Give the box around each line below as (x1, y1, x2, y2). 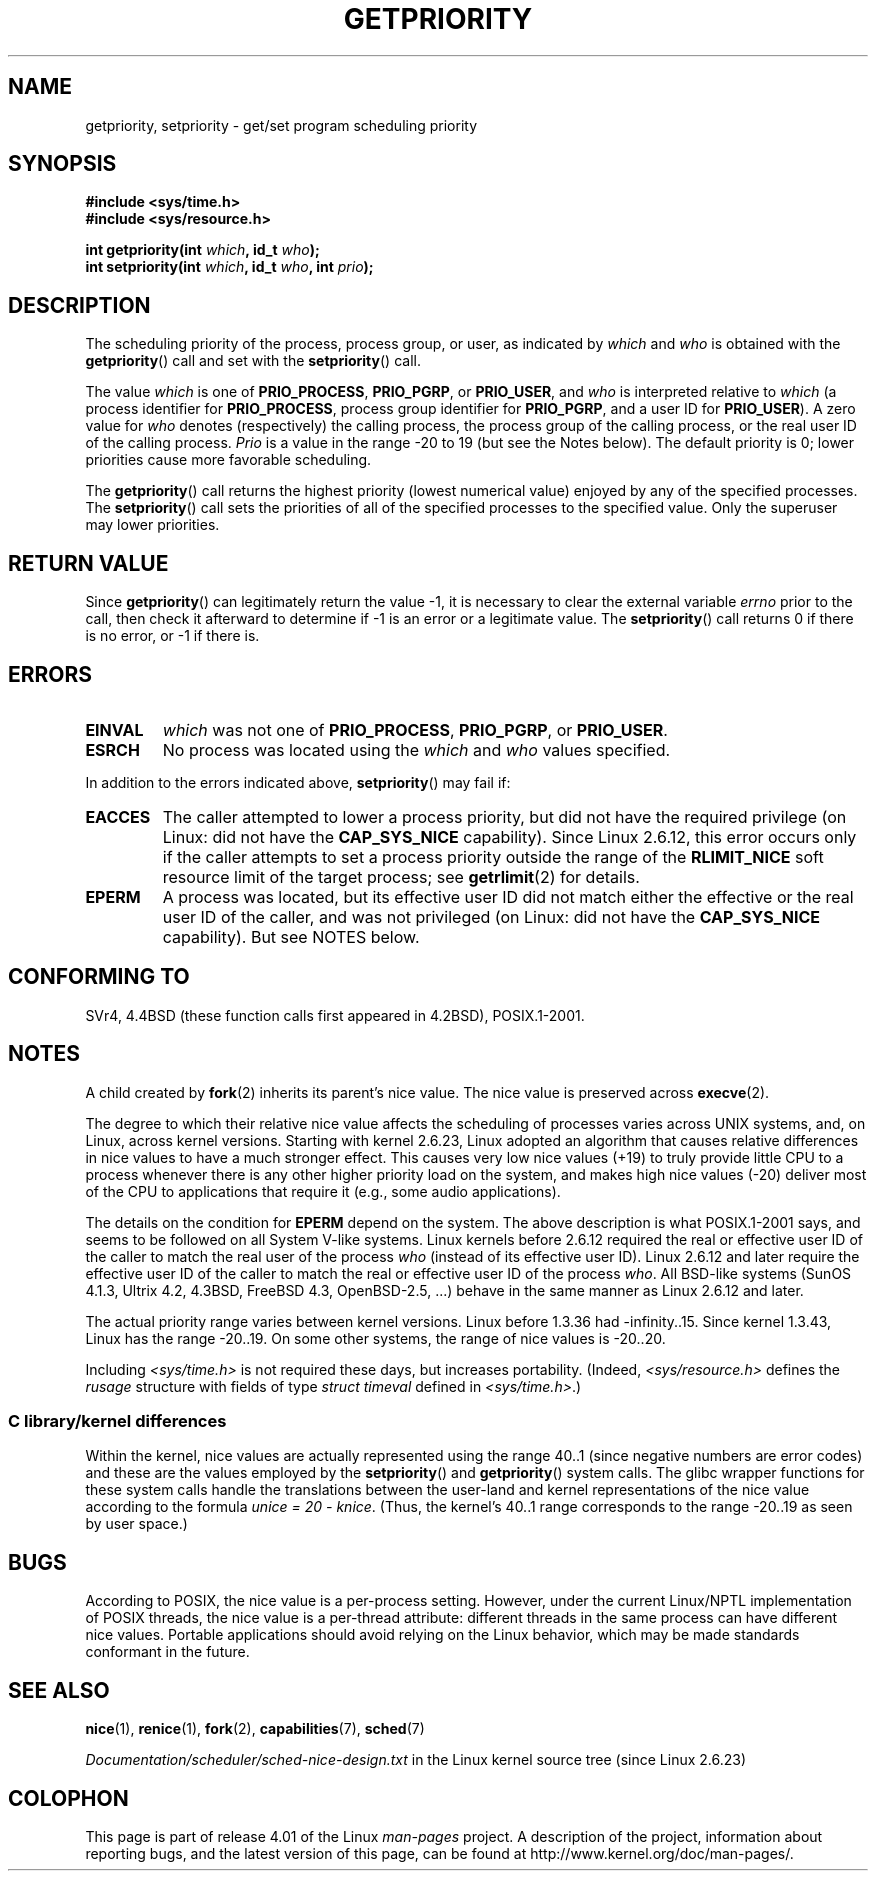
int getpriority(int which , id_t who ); (85, 241, 320, 259)
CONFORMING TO (8, 964, 190, 990)
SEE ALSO (8, 1677, 110, 1703)
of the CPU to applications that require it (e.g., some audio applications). (85, 1182, 561, 1200)
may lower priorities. (85, 516, 220, 534)
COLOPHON (8, 1785, 129, 1811)
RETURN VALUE (8, 550, 169, 576)
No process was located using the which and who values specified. (162, 739, 671, 760)
